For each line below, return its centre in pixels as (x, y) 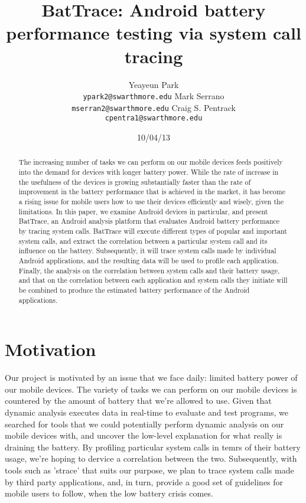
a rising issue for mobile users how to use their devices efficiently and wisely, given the (151, 202)
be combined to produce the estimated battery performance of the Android (134, 290)
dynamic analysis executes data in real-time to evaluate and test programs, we (147, 412)
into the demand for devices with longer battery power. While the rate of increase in (149, 172)
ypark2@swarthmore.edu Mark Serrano (154, 96)
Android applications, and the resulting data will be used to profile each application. (149, 261)
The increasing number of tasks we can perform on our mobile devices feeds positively (151, 162)
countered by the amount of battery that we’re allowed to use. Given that (138, 401)
